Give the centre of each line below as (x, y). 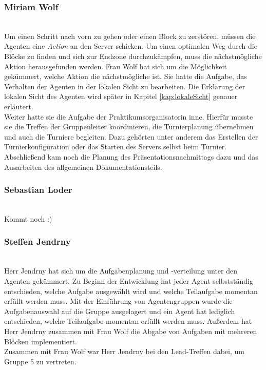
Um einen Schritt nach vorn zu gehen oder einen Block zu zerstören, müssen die (130, 36)
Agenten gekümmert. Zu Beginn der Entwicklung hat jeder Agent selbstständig (129, 280)
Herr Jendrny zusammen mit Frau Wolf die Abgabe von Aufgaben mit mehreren (131, 331)
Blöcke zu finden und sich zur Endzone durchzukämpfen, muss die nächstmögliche (133, 56)
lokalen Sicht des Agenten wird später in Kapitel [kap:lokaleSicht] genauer (121, 96)
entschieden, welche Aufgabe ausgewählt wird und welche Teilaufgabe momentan (131, 291)
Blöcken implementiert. (41, 341)
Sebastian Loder (38, 190)
